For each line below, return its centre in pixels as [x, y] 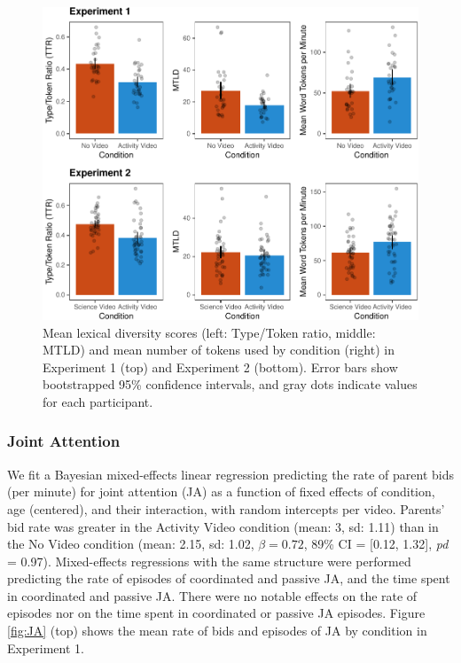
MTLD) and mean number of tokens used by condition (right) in [219, 350]
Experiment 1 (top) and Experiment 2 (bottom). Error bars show [220, 367]
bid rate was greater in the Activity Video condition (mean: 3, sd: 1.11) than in [223, 526]
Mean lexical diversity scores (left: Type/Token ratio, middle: [209, 332]
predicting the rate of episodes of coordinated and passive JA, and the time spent [229, 578]
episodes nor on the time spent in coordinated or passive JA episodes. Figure [216, 613]
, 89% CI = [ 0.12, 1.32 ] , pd [376, 544]
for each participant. [98, 401]
